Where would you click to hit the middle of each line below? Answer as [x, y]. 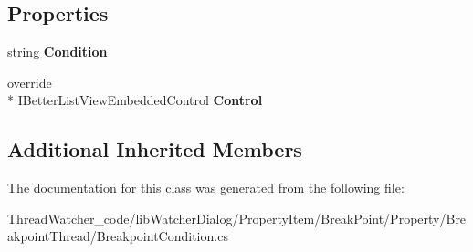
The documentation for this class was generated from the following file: [206, 188]
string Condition [58, 52]
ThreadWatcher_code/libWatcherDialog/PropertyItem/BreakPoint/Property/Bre [237, 218]
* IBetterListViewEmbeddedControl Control [135, 100]
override [30, 82]
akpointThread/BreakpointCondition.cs [118, 236]
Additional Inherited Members [155, 149]
